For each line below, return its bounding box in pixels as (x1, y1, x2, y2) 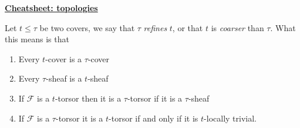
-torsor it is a (55, 112, 103, 124)
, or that (172, 21, 203, 33)
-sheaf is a (46, 72, 82, 85)
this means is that (5, 33, 69, 45)
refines (143, 21, 167, 33)
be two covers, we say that (39, 21, 135, 33)
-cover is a (45, 52, 82, 65)
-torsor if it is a (127, 92, 183, 104)
